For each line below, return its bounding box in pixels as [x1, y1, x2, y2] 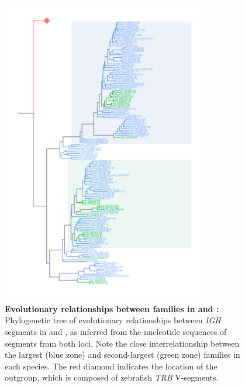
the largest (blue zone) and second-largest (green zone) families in [5, 348, 240, 361]
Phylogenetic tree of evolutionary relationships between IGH [5, 314, 221, 326]
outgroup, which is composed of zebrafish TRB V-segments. [5, 371, 219, 383]
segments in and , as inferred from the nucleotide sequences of [5, 326, 227, 338]
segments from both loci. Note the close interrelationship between [5, 337, 240, 349]
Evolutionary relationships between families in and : [5, 302, 219, 315]
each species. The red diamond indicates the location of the [5, 360, 218, 372]
